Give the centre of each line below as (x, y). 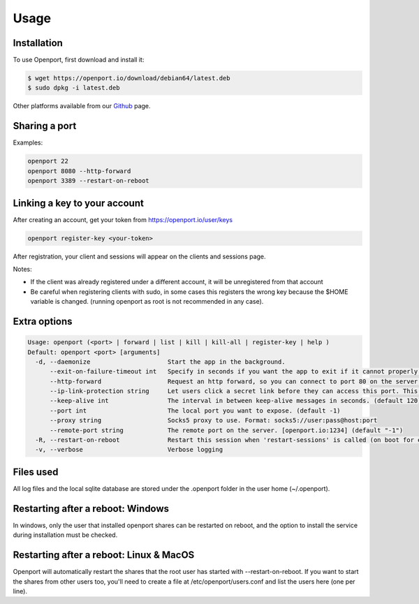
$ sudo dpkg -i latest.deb (74, 88)
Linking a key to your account (79, 203)
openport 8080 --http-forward (79, 171)
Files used (36, 472)
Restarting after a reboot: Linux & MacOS (104, 555)
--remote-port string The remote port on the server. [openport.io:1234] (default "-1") (227, 430)
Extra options (43, 321)
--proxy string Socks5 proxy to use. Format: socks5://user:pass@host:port (214, 420)
